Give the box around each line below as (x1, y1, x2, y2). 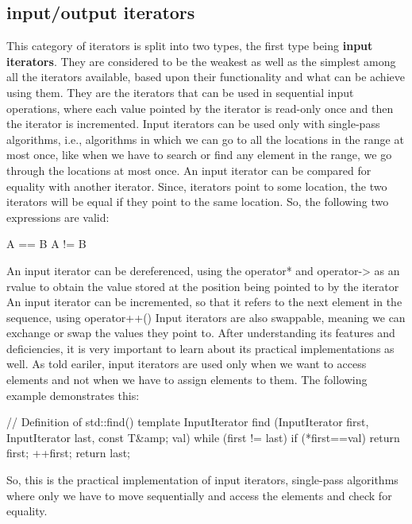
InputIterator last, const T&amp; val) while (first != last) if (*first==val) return (6, 429, 400, 445)
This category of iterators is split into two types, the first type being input (6, 37, 373, 54)
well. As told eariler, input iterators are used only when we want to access (6, 355, 367, 372)
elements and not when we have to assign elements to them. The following (6, 371, 368, 388)
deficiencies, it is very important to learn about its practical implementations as (6, 340, 395, 356)
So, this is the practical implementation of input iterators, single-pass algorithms (6, 472, 399, 488)
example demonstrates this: (6, 386, 140, 403)
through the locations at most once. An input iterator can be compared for (6, 161, 372, 178)
